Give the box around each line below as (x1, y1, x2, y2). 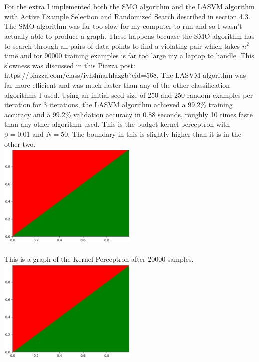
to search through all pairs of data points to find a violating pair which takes (4, 40, 240, 51)
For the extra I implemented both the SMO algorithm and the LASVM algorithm (4, 1, 255, 12)
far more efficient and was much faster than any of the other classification (4, 79, 230, 90)
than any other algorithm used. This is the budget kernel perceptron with (4, 119, 230, 129)
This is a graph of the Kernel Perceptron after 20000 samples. (4, 254, 194, 264)
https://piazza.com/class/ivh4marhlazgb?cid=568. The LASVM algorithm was (4, 70, 246, 80)
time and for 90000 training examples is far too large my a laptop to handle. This (4, 50, 254, 61)
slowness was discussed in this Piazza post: (4, 60, 135, 70)
